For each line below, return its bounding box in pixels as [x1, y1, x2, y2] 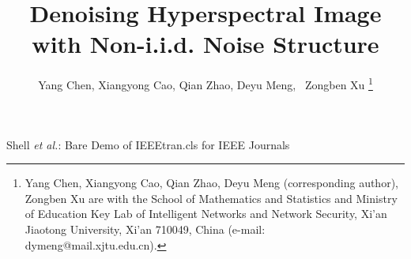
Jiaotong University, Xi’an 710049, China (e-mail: [25, 220, 266, 237]
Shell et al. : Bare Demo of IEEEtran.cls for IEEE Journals [6, 136, 290, 152]
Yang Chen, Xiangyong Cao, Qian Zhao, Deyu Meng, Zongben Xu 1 [38, 74, 373, 92]
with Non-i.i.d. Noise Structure [32, 28, 379, 60]
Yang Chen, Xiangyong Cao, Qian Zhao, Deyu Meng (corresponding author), [25, 175, 398, 191]
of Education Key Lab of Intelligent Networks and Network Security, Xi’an [25, 205, 387, 222]
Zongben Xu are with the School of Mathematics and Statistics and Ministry [25, 190, 398, 206]
